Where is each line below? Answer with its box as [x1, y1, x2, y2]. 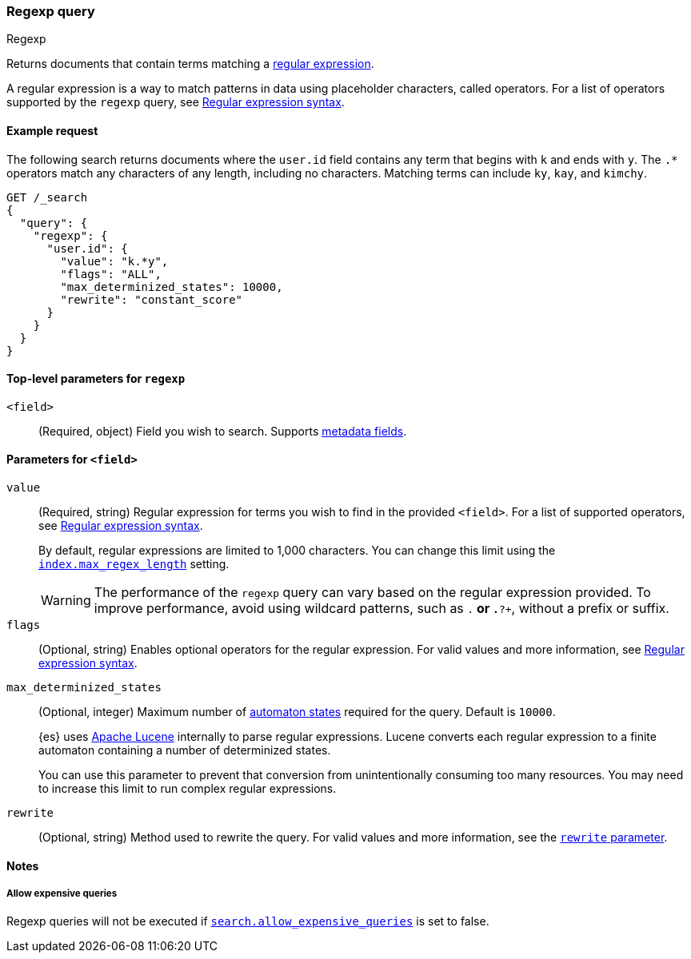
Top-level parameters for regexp [6, 372, 186, 386]
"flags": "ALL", [60, 267, 162, 281]
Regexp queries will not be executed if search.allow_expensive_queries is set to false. [6, 914, 489, 929]
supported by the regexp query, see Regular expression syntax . [6, 95, 345, 109]
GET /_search [6, 190, 88, 204]
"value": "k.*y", [60, 254, 169, 268]
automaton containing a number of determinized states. [38, 743, 331, 758]
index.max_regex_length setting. [38, 557, 230, 571]
